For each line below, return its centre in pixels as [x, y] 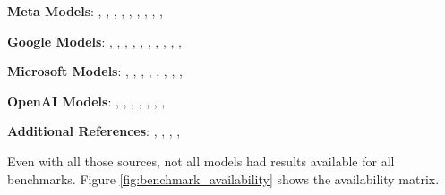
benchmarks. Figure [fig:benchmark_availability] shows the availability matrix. [223, 178]
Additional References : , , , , [94, 131]
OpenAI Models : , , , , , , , [86, 101]
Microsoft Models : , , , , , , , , [95, 71]
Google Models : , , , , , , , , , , [94, 41]
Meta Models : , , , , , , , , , [86, 11]
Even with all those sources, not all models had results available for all [201, 161]
